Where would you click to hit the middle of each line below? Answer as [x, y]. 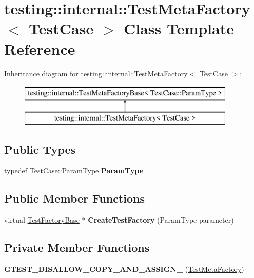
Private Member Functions [77, 247]
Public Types [40, 149]
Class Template [179, 28]
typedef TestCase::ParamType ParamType [74, 171]
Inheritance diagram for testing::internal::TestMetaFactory [96, 73]
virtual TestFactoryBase [42, 220]
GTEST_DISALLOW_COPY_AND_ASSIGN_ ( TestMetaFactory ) [124, 269]
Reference [40, 48]
